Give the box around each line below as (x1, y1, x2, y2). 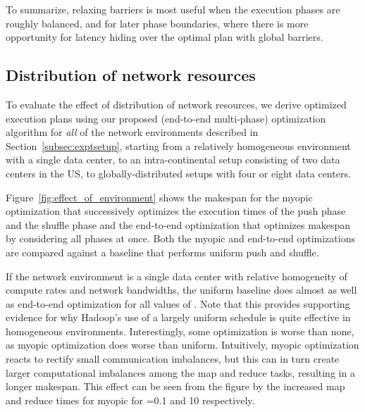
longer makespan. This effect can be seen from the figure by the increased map (6, 379, 345, 394)
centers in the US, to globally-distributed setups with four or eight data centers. (6, 166, 351, 180)
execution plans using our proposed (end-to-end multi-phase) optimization (6, 111, 326, 125)
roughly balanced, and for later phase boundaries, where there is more (6, 15, 309, 30)
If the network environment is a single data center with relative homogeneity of (6, 268, 347, 283)
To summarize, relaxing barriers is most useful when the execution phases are (6, 2, 340, 16)
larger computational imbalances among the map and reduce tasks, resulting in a (6, 365, 355, 380)
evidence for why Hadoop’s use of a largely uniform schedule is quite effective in (6, 310, 351, 325)
